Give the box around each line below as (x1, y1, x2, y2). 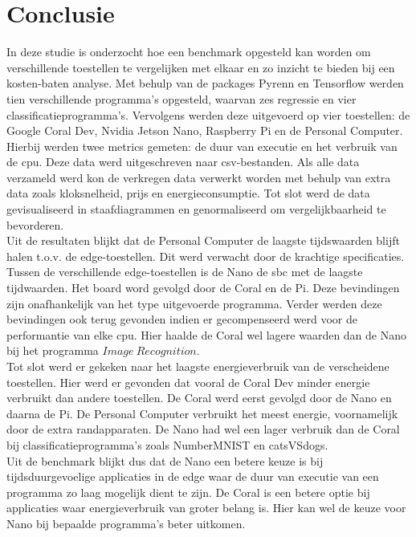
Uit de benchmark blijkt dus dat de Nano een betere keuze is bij (6, 452, 324, 469)
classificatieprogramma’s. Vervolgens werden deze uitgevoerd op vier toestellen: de (6, 106, 410, 123)
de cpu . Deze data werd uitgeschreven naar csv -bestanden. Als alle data (6, 153, 360, 170)
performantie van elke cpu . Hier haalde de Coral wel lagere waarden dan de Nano (6, 326, 407, 343)
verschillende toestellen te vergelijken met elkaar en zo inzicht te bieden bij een (6, 59, 395, 75)
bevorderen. (6, 216, 64, 233)
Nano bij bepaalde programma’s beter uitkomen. (6, 515, 246, 531)
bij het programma (6, 342, 99, 359)
